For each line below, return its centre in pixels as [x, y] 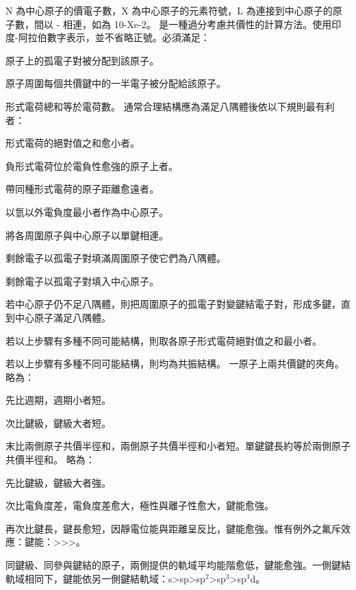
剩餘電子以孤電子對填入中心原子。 [82, 281]
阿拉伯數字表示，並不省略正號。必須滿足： [114, 37]
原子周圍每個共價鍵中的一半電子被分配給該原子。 [116, 83]
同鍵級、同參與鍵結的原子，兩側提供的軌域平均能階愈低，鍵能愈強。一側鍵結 [178, 565]
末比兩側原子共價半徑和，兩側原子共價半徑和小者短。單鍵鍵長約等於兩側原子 [178, 446]
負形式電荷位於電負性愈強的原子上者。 [92, 165]
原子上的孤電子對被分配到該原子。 [82, 60]
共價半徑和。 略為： [50, 459]
